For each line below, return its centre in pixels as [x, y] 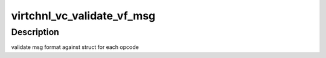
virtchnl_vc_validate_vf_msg [83, 16]
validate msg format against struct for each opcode [75, 47]
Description [35, 32]
